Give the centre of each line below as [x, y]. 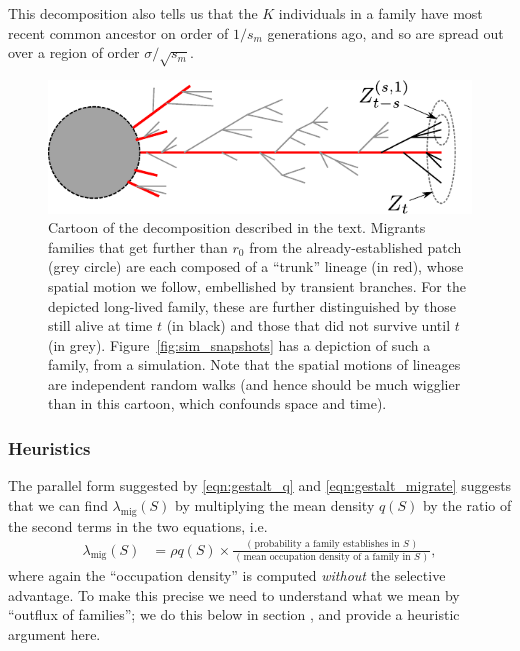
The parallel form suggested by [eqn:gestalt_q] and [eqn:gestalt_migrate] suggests [260, 485]
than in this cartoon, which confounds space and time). [217, 403]
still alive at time [100, 325]
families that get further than [138, 246]
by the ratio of [467, 504]
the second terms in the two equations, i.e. [138, 525]
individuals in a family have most [380, 13]
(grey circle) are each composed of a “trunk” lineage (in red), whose [256, 266]
